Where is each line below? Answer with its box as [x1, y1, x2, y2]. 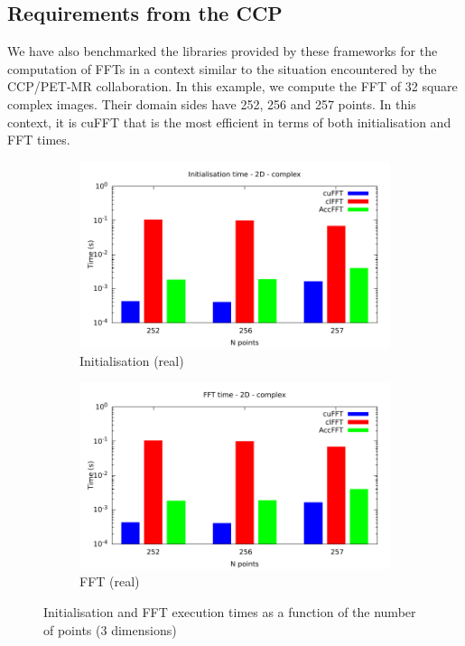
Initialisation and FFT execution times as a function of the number [43, 602, 416, 621]
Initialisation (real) [79, 351, 184, 370]
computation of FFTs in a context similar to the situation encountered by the [7, 59, 437, 78]
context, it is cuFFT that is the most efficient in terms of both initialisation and [7, 112, 451, 131]
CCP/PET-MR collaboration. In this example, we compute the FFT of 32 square [7, 77, 458, 96]
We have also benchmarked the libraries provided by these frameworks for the [7, 42, 438, 61]
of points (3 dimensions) [43, 620, 177, 639]
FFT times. [7, 130, 70, 149]
